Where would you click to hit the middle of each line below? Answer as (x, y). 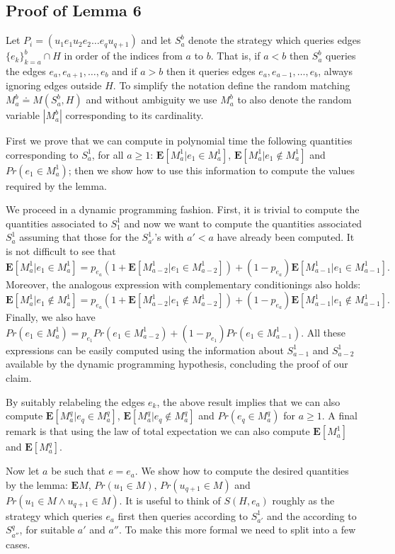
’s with (169, 237)
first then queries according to (183, 515)
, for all (108, 154)
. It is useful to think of (170, 500)
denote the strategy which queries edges (275, 40)
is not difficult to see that (61, 251)
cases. (18, 544)
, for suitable (47, 530)
